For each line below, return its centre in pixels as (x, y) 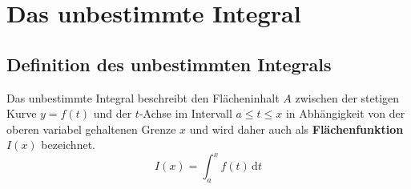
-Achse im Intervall (185, 113)
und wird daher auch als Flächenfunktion (296, 129)
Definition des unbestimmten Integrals (169, 64)
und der (113, 113)
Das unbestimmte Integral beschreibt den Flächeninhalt (143, 97)
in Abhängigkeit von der (345, 113)
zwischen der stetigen (347, 97)
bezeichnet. (68, 145)
